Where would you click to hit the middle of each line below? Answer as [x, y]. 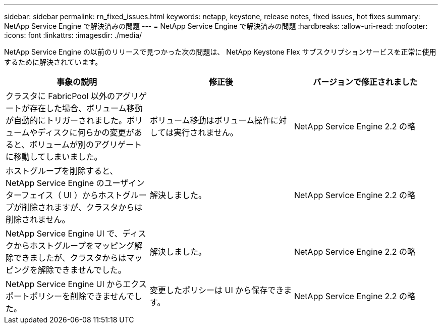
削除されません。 [38, 219]
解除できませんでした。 [82, 270]
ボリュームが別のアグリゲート [86, 145]
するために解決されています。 [53, 62]
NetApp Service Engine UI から [64, 284]
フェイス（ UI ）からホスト [72, 195]
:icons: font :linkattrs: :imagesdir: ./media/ [73, 35]
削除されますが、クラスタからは [82, 207]
